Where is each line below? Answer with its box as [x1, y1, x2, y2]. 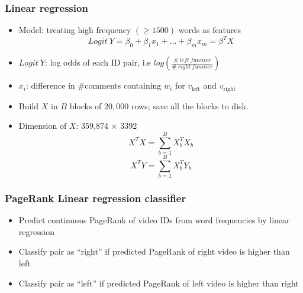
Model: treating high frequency [18, 24, 131, 36]
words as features [178, 24, 241, 36]
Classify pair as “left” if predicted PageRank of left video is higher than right [18, 276, 299, 289]
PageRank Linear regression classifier [5, 190, 186, 205]
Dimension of [18, 119, 67, 132]
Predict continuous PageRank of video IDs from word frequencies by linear [18, 214, 290, 226]
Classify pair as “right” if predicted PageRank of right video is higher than [18, 245, 290, 258]
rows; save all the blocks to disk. [131, 99, 249, 112]
